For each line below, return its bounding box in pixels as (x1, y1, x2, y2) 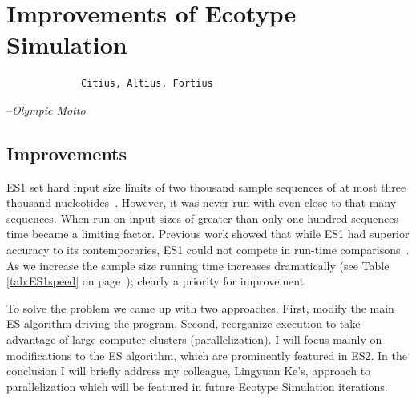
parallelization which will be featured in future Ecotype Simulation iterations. (6, 378, 388, 394)
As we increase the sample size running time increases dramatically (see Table (6, 257, 390, 273)
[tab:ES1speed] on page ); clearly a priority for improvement (6, 273, 305, 289)
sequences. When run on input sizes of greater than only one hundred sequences (6, 209, 399, 226)
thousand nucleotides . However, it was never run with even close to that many (6, 194, 397, 211)
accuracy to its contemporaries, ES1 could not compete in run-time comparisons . (6, 241, 410, 258)
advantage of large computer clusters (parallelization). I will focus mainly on (6, 331, 382, 348)
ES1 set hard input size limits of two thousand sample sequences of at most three (6, 178, 406, 195)
